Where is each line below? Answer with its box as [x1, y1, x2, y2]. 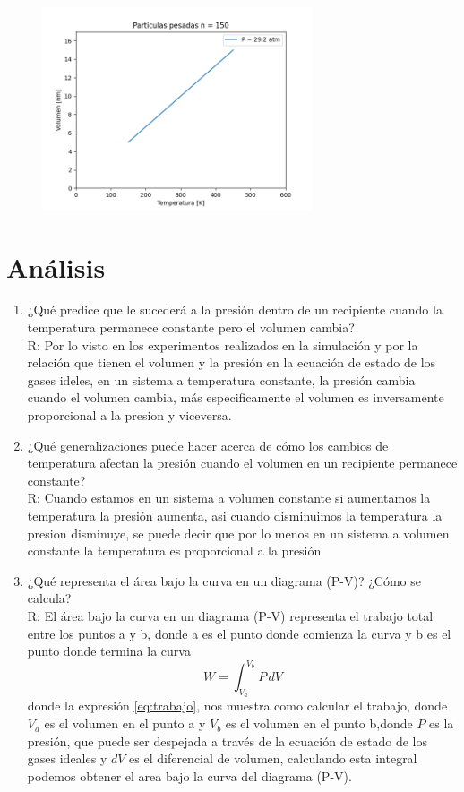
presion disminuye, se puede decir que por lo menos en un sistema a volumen [27, 523, 450, 542]
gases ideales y [27, 749, 107, 768]
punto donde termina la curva [27, 641, 191, 660]
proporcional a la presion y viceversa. [27, 406, 232, 425]
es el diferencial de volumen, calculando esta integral [129, 749, 417, 768]
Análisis [6, 248, 106, 285]
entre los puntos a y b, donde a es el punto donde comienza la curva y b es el [27, 624, 451, 642]
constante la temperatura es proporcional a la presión [27, 541, 322, 560]
